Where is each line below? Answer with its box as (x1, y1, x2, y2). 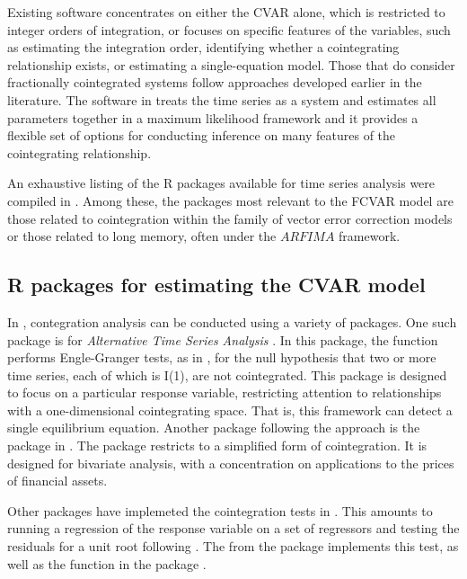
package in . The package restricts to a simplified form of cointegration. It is (7, 436, 427, 455)
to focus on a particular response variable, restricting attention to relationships (7, 383, 442, 402)
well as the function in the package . (7, 554, 207, 573)
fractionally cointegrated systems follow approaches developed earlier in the (7, 73, 422, 92)
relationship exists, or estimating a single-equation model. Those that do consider (7, 55, 455, 74)
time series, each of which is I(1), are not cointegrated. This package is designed (7, 365, 447, 384)
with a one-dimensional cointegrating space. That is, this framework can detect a (7, 400, 453, 419)
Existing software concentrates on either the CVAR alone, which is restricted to (7, 3, 445, 21)
